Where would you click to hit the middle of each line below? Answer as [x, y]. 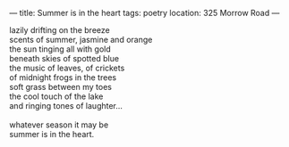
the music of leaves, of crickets [67, 68]
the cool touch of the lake [56, 96]
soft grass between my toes [60, 87]
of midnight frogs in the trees [63, 78]
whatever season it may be [59, 125]
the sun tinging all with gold [60, 49]
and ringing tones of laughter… [66, 106]
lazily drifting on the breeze [59, 30]
